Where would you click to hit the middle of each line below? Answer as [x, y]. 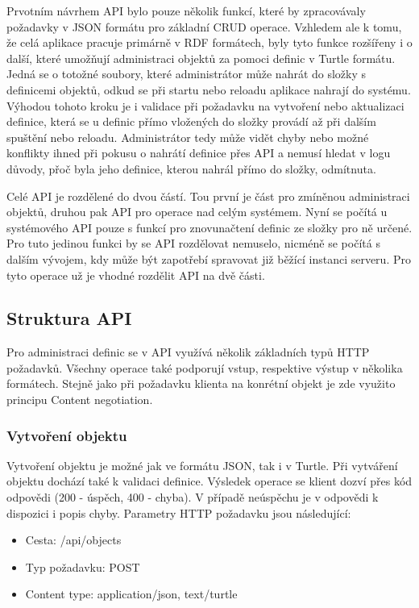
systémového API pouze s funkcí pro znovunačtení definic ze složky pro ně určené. [209, 227]
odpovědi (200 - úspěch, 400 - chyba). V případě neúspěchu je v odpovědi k [193, 497]
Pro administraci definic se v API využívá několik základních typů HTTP [188, 352]
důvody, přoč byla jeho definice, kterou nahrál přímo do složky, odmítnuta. [191, 168]
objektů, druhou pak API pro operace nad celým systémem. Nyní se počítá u [197, 212]
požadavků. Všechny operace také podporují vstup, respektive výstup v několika [205, 367]
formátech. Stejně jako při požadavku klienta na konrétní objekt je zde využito [201, 383]
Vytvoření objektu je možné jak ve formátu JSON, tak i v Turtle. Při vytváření [202, 465]
